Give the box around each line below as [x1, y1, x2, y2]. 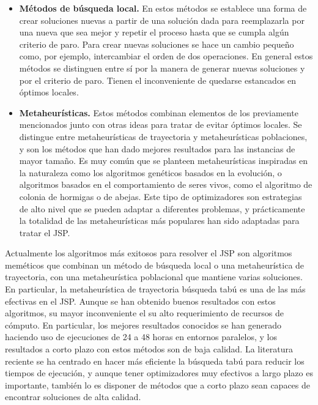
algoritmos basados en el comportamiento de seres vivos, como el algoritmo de [19, 178, 312, 191]
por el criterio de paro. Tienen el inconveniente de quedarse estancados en [19, 73, 297, 86]
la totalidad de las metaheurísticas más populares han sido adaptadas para [19, 214, 300, 227]
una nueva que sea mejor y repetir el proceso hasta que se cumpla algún [19, 26, 289, 39]
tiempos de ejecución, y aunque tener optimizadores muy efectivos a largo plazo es [5, 366, 313, 379]
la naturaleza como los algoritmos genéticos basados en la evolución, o [19, 166, 282, 179]
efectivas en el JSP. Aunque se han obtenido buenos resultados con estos [5, 294, 276, 307]
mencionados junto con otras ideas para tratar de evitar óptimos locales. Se [19, 118, 302, 131]
